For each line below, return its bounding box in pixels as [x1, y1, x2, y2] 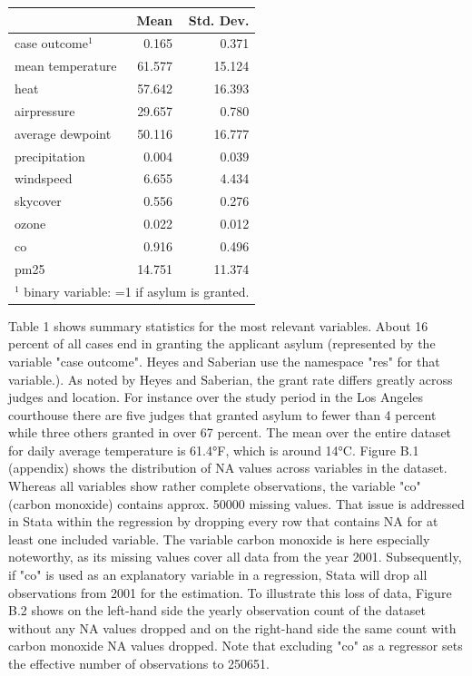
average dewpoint [15, 123, 112, 142]
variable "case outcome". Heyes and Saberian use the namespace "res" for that [8, 351, 440, 370]
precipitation [15, 146, 85, 165]
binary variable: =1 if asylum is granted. [24, 281, 250, 300]
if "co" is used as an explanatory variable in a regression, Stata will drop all [8, 565, 428, 584]
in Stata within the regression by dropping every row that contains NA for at [8, 512, 438, 531]
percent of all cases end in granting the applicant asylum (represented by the [8, 334, 436, 353]
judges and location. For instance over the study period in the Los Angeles [8, 387, 424, 407]
